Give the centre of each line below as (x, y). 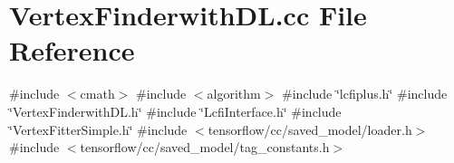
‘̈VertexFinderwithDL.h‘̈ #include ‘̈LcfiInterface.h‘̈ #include (175, 111)
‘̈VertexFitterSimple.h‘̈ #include (98, 129)
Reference (72, 50)
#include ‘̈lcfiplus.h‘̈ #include (365, 94)
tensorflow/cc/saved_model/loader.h (310, 129)
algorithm (234, 94)
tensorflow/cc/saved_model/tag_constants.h (205, 147)
